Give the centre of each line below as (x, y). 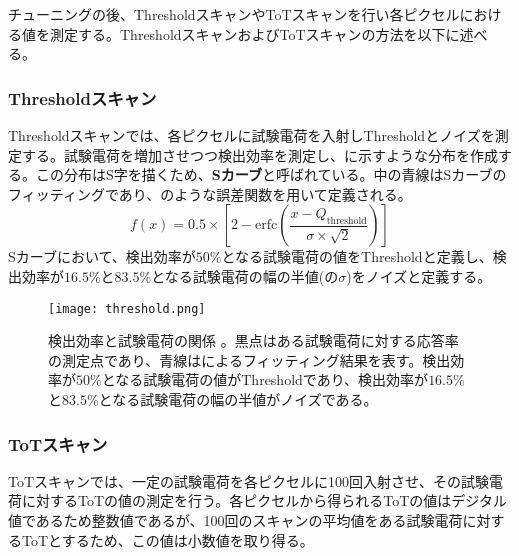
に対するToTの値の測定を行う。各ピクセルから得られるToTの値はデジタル (264, 500)
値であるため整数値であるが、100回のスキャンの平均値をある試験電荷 (235, 520)
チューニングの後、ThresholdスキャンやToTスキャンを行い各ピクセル (234, 14)
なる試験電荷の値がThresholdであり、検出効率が (272, 379)
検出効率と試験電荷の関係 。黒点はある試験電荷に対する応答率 (253, 340)
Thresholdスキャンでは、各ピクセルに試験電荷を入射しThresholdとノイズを (251, 135)
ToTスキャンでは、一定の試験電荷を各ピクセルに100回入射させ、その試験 (249, 480)
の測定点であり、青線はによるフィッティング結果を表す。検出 (249, 359)
